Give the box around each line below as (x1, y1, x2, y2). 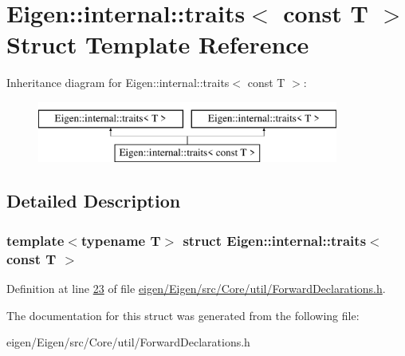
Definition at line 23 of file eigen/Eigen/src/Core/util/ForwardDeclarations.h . (6, 280, 386, 296)
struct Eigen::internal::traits (183, 230, 367, 250)
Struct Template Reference (6, 28, 309, 61)
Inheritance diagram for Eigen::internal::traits (6, 74, 230, 91)
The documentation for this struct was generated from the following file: (6, 307, 360, 323)
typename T (81, 230, 161, 250)
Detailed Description (6, 188, 181, 213)
